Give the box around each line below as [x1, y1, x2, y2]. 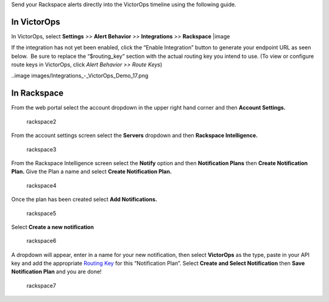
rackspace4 [26, 181, 57, 189]
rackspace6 [26, 237, 57, 245]
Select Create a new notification [11, 223, 94, 231]
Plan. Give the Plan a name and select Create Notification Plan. [11, 168, 172, 175]
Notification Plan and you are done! [11, 268, 102, 275]
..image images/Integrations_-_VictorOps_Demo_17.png [11, 72, 149, 79]
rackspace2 [26, 118, 57, 125]
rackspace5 [26, 209, 57, 217]
